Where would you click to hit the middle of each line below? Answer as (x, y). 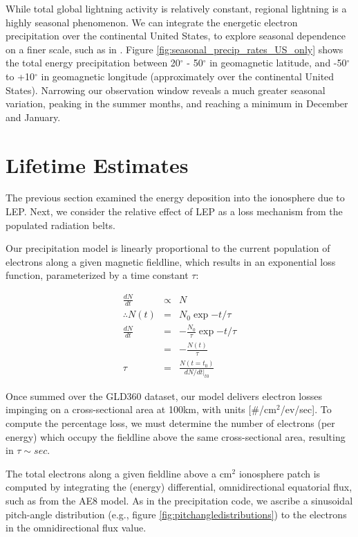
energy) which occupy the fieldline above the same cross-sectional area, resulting (176, 436)
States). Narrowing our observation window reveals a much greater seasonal (166, 90)
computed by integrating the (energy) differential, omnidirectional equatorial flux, (179, 487)
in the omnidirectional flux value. (76, 528)
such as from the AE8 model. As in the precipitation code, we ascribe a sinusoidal (179, 500)
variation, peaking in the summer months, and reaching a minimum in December (177, 103)
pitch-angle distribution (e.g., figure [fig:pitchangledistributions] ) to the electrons (176, 514)
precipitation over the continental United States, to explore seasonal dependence (176, 36)
